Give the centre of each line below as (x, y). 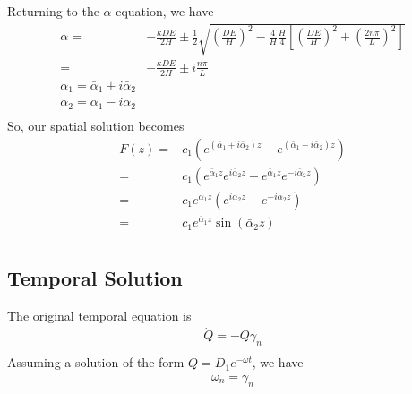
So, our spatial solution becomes (96, 125)
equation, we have (165, 11)
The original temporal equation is (99, 315)
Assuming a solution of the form (96, 362)
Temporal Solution (95, 277)
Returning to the (53, 11)
